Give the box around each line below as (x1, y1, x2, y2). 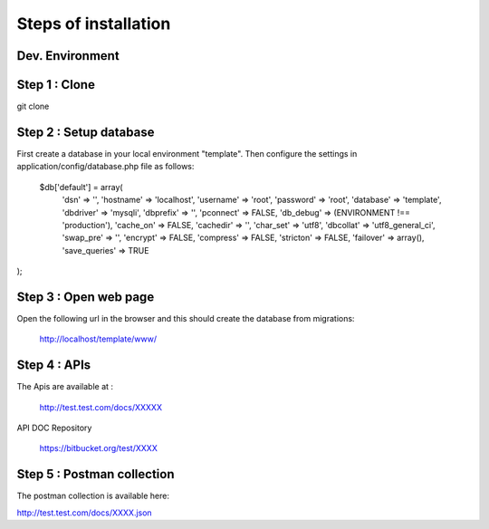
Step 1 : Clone (16, 77, 95, 92)
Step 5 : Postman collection (16, 466, 175, 482)
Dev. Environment (16, 48, 120, 63)
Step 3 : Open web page (16, 289, 155, 304)
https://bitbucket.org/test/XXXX (39, 443, 158, 454)
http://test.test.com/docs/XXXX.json (16, 507, 153, 518)
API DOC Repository (16, 422, 92, 434)
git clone (16, 101, 50, 112)
